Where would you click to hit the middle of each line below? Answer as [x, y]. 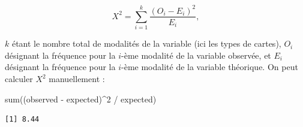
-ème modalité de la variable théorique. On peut [210, 67]
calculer [19, 79]
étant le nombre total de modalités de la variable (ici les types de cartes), [146, 43]
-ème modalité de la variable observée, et [196, 55]
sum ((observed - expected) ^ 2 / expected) [81, 99]
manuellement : [77, 79]
